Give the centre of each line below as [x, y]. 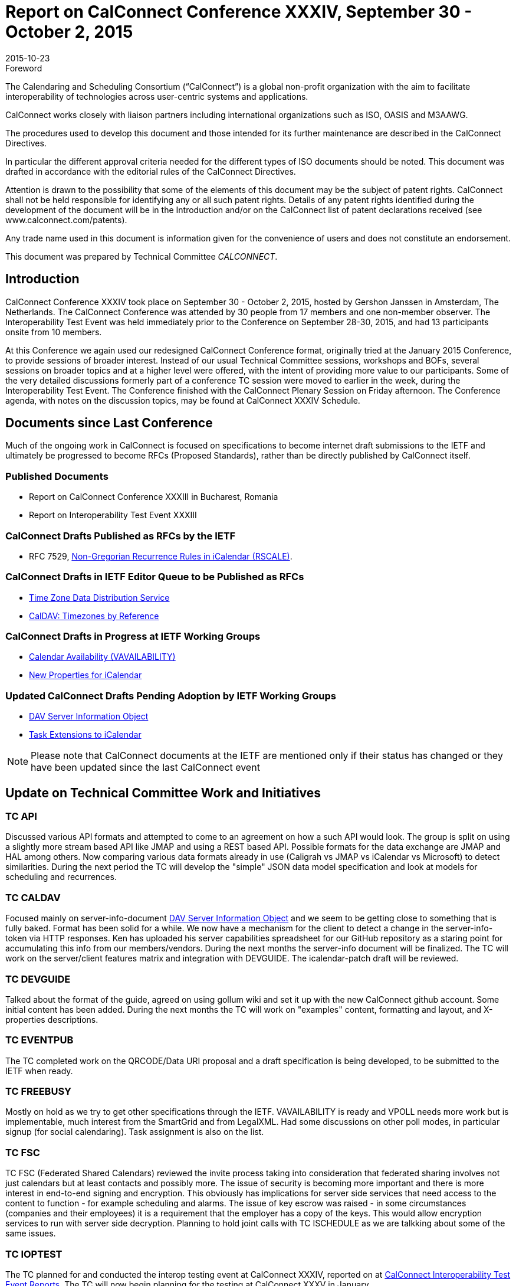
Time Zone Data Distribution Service [99, 597]
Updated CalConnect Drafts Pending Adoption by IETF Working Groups [171, 696]
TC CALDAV [33, 897]
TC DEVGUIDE [38, 979]
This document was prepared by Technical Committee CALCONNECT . [142, 256]
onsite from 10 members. [54, 332]
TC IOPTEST [34, 1254]
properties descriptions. [52, 1019]
